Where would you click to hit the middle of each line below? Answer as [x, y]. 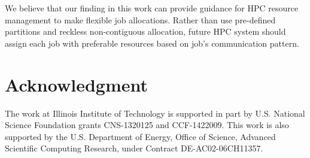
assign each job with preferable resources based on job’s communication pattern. [152, 43]
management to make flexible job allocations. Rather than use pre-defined [140, 19]
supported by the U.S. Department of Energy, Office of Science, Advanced [140, 136]
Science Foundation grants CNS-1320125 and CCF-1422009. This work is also [147, 125]
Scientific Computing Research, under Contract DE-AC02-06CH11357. [134, 148]
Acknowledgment [76, 84]
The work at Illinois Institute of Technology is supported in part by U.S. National [155, 113]
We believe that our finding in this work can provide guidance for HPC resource [152, 8]
